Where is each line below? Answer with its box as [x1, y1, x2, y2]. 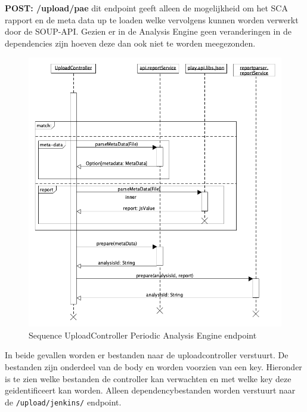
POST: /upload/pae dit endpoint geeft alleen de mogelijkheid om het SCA [5, 2, 288, 14]
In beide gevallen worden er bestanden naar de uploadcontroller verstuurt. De [5, 349, 289, 361]
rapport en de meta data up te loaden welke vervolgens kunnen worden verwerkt [5, 13, 299, 26]
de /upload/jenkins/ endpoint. [5, 395, 122, 408]
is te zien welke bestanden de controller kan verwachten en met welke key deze [5, 372, 292, 385]
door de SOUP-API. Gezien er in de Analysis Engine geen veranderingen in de [5, 25, 292, 38]
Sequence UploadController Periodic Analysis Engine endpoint [29, 328, 257, 341]
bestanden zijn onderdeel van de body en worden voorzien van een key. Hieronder [5, 360, 302, 373]
